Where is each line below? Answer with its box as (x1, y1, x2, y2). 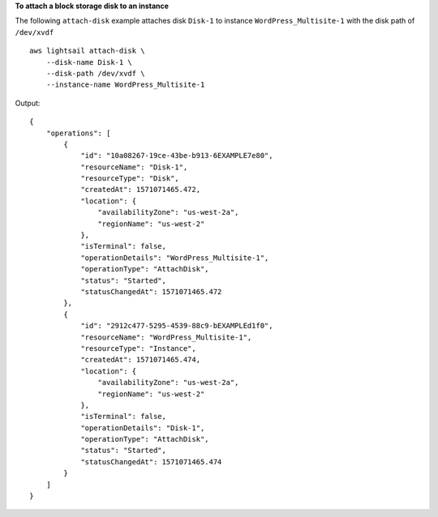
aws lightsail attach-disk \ (29, 46, 145, 56)
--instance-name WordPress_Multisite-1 (45, 80, 205, 89)
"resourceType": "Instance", (80, 344, 196, 352)
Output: (15, 98, 41, 108)
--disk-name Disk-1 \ (45, 58, 133, 66)
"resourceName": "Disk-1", (80, 162, 188, 172)
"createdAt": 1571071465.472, (80, 185, 201, 194)
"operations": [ (45, 128, 111, 138)
